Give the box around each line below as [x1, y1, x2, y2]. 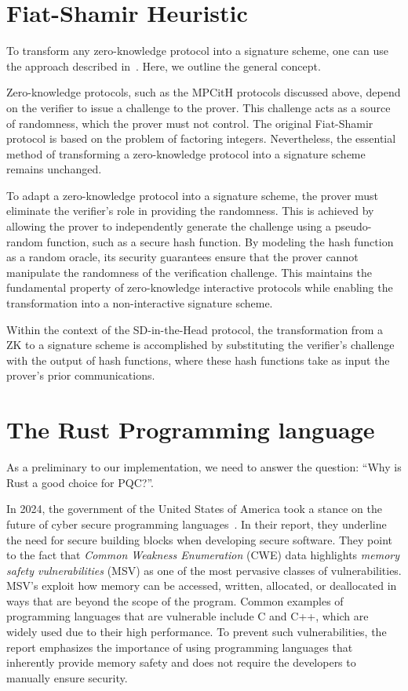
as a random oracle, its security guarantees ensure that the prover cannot [6, 249, 359, 265]
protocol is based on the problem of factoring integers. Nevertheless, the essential [6, 130, 396, 147]
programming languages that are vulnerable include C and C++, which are [6, 608, 369, 624]
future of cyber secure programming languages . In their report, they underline [6, 515, 387, 532]
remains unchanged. [6, 161, 102, 177]
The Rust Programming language [6, 413, 375, 446]
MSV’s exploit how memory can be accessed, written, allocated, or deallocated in [6, 577, 397, 594]
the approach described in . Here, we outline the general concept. [6, 57, 321, 74]
